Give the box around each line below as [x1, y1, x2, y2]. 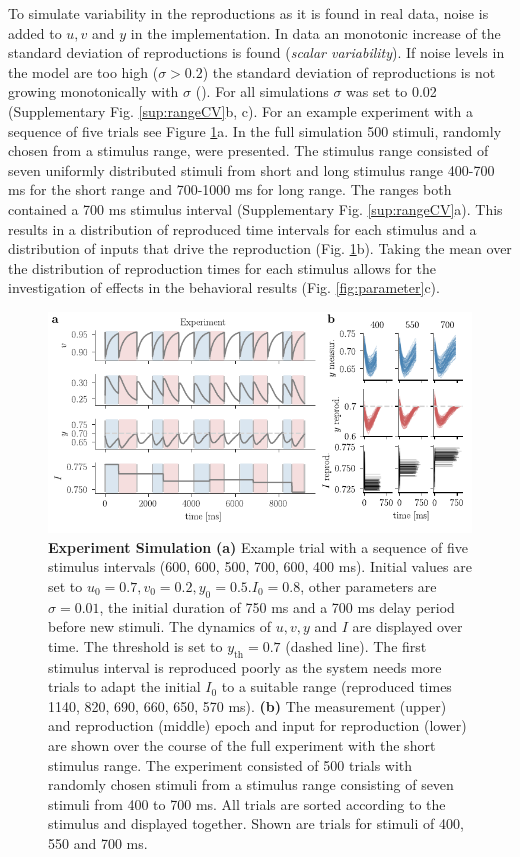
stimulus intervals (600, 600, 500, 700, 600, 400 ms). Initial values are [48, 556, 472, 577]
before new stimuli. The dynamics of [48, 616, 272, 637]
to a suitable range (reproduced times [221, 676, 452, 697]
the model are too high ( [8, 61, 159, 82]
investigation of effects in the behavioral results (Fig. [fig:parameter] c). [8, 277, 440, 298]
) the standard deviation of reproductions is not [202, 61, 496, 82]
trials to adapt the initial [48, 676, 201, 697]
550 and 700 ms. [48, 833, 148, 853]
